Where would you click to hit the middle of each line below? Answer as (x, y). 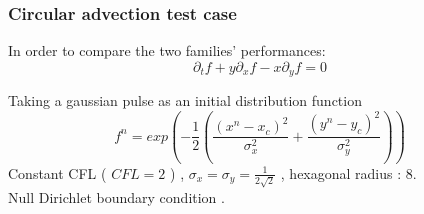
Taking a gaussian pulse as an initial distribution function (185, 100)
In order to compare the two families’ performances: (167, 50)
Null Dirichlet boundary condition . (116, 196)
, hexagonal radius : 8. (348, 172)
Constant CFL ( (57, 172)
